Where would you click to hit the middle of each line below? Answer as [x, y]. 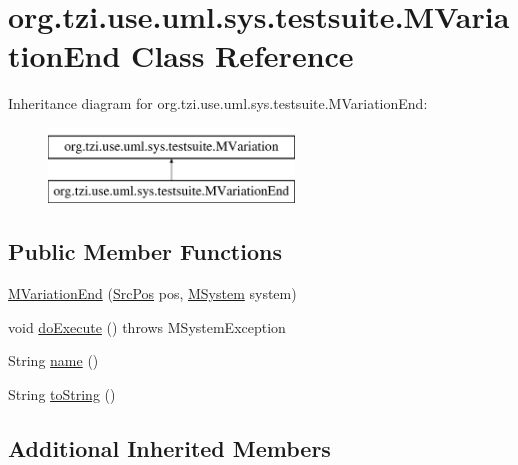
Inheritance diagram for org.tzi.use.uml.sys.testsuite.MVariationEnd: [218, 103]
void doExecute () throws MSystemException [147, 326]
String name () [53, 360]
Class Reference [242, 55]
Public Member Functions [145, 251]
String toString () [62, 394]
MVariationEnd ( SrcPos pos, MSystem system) [152, 293]
